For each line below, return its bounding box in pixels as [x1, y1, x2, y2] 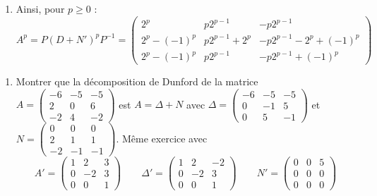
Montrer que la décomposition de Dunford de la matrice [16, 74, 258, 89]
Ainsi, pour [16, 1, 65, 16]
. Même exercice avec [116, 130, 208, 145]
